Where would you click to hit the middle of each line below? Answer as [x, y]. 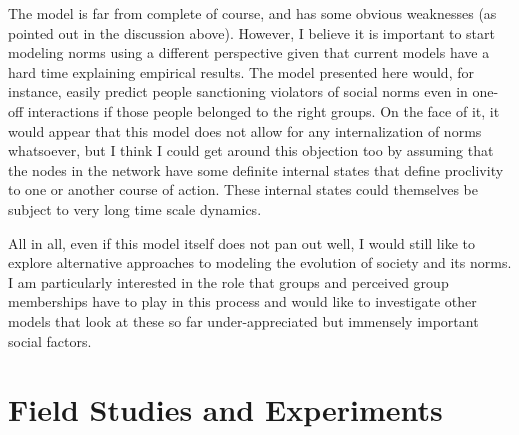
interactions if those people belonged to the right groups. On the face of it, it [263, 110]
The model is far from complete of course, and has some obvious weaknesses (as [252, 13]
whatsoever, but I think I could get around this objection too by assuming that [251, 150]
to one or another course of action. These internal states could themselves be [243, 189]
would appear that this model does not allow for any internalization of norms [245, 130]
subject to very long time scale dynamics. [135, 208]
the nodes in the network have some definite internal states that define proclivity [256, 169]
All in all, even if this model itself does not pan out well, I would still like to [241, 242]
